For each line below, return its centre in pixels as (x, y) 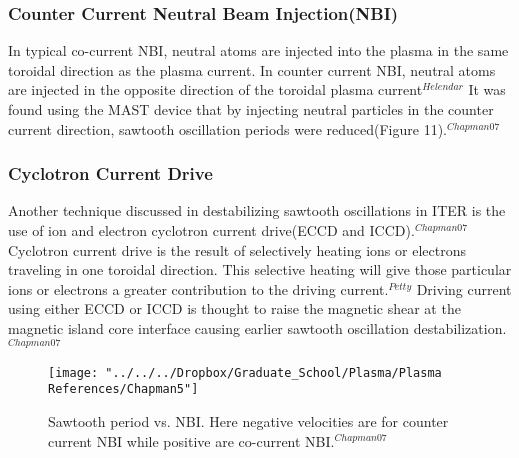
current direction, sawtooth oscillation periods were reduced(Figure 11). (227, 128)
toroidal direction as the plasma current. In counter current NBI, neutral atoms (252, 69)
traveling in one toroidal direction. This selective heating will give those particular (260, 269)
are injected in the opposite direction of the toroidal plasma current (215, 89)
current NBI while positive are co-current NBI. (191, 440)
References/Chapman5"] (123, 389)
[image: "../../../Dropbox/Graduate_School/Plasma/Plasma (245, 372)
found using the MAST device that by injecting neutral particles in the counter (251, 109)
